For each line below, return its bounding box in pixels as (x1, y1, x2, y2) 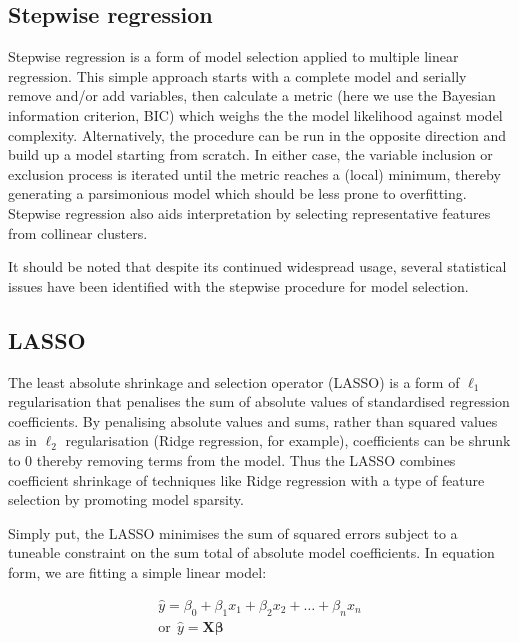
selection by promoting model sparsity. (8, 489, 244, 510)
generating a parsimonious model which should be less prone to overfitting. (8, 183, 467, 204)
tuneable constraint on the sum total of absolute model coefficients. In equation (8, 542, 495, 563)
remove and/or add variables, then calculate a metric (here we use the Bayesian (8, 85, 496, 106)
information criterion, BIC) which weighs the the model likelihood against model (8, 104, 503, 125)
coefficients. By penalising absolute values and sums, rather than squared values (8, 410, 498, 431)
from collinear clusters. (8, 222, 148, 243)
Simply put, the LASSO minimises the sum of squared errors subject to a (8, 522, 458, 543)
